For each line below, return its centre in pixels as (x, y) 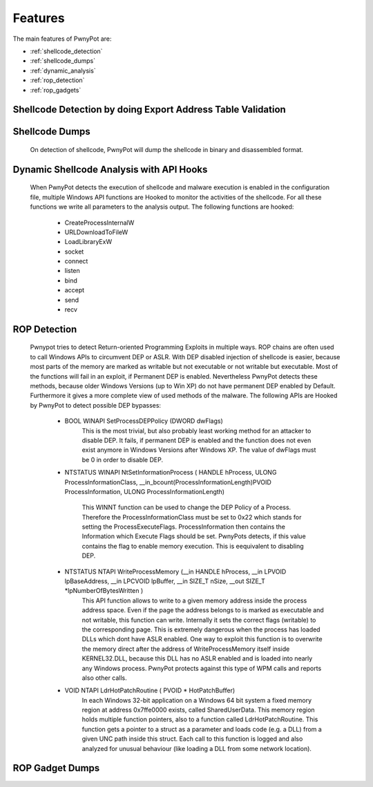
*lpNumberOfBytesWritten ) (104, 591)
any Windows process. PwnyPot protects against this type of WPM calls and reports (202, 668)
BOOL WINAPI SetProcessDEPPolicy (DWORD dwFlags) (144, 421)
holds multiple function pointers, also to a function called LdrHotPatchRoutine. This (200, 719)
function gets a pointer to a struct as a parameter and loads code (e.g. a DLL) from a (202, 729)
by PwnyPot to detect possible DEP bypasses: (96, 405)
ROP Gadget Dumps (56, 768)
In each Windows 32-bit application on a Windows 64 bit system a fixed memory (197, 700)
